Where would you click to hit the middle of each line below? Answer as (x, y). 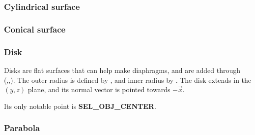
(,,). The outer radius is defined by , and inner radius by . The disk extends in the (128, 80)
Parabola (22, 128)
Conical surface (35, 29)
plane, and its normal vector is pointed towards (99, 89)
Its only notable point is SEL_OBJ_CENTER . (80, 106)
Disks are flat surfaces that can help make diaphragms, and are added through (122, 70)
